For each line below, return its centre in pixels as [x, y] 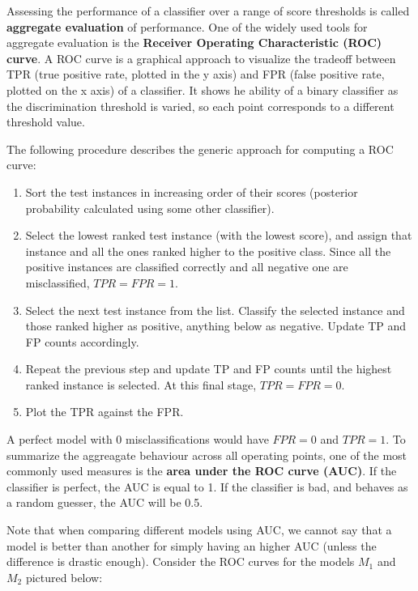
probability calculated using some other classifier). [150, 208]
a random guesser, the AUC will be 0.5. [105, 502]
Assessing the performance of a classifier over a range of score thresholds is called [208, 11]
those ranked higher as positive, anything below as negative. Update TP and [216, 326]
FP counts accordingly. [82, 341]
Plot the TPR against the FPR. [104, 412]
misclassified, [58, 282]
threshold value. [46, 122]
